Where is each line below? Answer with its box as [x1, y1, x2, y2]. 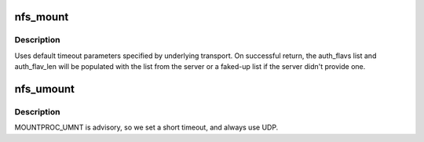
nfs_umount [14, 82, 75, 96]
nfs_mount [14, 10, 69, 24]
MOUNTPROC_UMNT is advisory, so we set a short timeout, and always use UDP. [14, 122, 279, 133]
